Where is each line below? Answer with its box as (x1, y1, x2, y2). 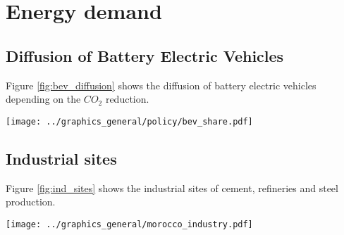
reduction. (105, 91, 149, 106)
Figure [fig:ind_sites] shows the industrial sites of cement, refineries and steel (6, 180, 338, 195)
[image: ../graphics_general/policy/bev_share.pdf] (6, 116, 253, 127)
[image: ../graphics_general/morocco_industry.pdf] (6, 219, 253, 229)
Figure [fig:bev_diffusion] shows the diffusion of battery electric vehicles (6, 77, 317, 92)
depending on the (6, 91, 81, 106)
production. (6, 194, 56, 209)
